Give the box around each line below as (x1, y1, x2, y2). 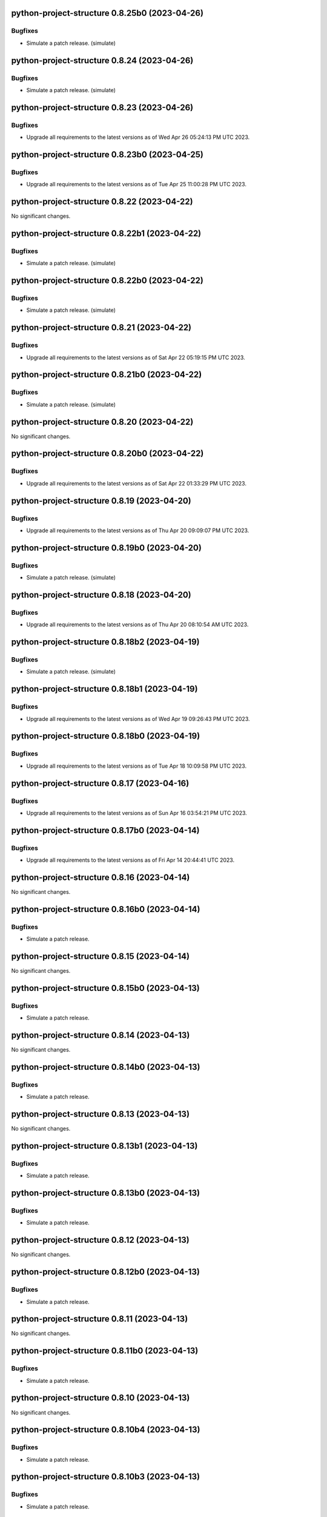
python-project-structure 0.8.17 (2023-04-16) (11, 778, 190, 788)
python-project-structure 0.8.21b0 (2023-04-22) (11, 370, 202, 380)
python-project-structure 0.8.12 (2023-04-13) (11, 1235, 190, 1245)
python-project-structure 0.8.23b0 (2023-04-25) (11, 149, 204, 160)
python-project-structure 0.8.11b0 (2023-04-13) (11, 1346, 199, 1356)
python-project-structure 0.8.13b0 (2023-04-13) (11, 1188, 200, 1198)
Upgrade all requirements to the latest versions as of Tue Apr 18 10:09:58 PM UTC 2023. (26, 762, 247, 769)
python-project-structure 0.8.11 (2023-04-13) (11, 1314, 188, 1324)
